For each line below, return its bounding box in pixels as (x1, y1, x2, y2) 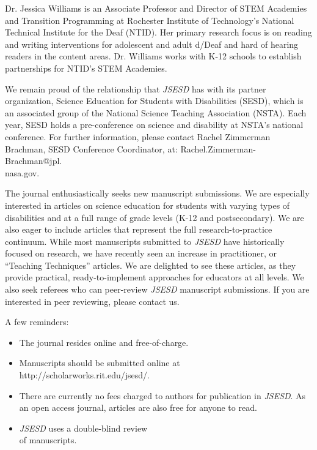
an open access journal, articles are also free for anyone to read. (19, 401, 257, 414)
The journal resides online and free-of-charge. (19, 336, 189, 348)
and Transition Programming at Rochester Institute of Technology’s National (5, 13, 294, 26)
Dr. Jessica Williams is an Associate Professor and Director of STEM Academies (5, 2, 307, 14)
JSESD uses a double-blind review (19, 421, 148, 434)
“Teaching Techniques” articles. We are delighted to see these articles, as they (5, 258, 296, 271)
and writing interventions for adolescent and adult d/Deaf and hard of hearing (5, 37, 299, 50)
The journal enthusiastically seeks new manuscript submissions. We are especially (5, 187, 310, 200)
